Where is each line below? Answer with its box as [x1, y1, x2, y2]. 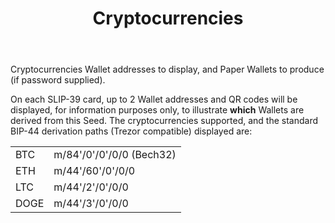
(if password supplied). [10, 74, 106, 86]
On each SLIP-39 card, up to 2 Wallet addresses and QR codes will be [10, 93, 298, 106]
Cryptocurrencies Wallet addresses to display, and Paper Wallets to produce [10, 63, 325, 76]
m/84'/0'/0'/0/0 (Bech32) [53, 148, 177, 162]
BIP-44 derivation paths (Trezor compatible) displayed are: [10, 125, 253, 137]
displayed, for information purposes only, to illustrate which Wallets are [10, 104, 305, 116]
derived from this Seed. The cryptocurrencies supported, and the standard [10, 115, 318, 127]
